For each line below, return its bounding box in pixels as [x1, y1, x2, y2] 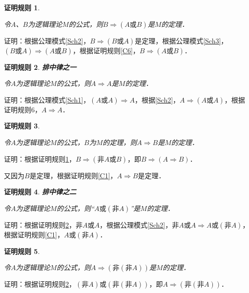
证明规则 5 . [4, 246, 40, 256]
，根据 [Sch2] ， [134, 94, 180, 105]
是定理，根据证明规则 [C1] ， [29, 170, 117, 180]
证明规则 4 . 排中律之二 [4, 187, 76, 197]
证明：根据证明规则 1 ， [4, 153, 76, 164]
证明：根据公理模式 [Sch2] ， [4, 35, 90, 45]
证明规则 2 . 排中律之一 [4, 62, 76, 72]
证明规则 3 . [4, 121, 40, 131]
